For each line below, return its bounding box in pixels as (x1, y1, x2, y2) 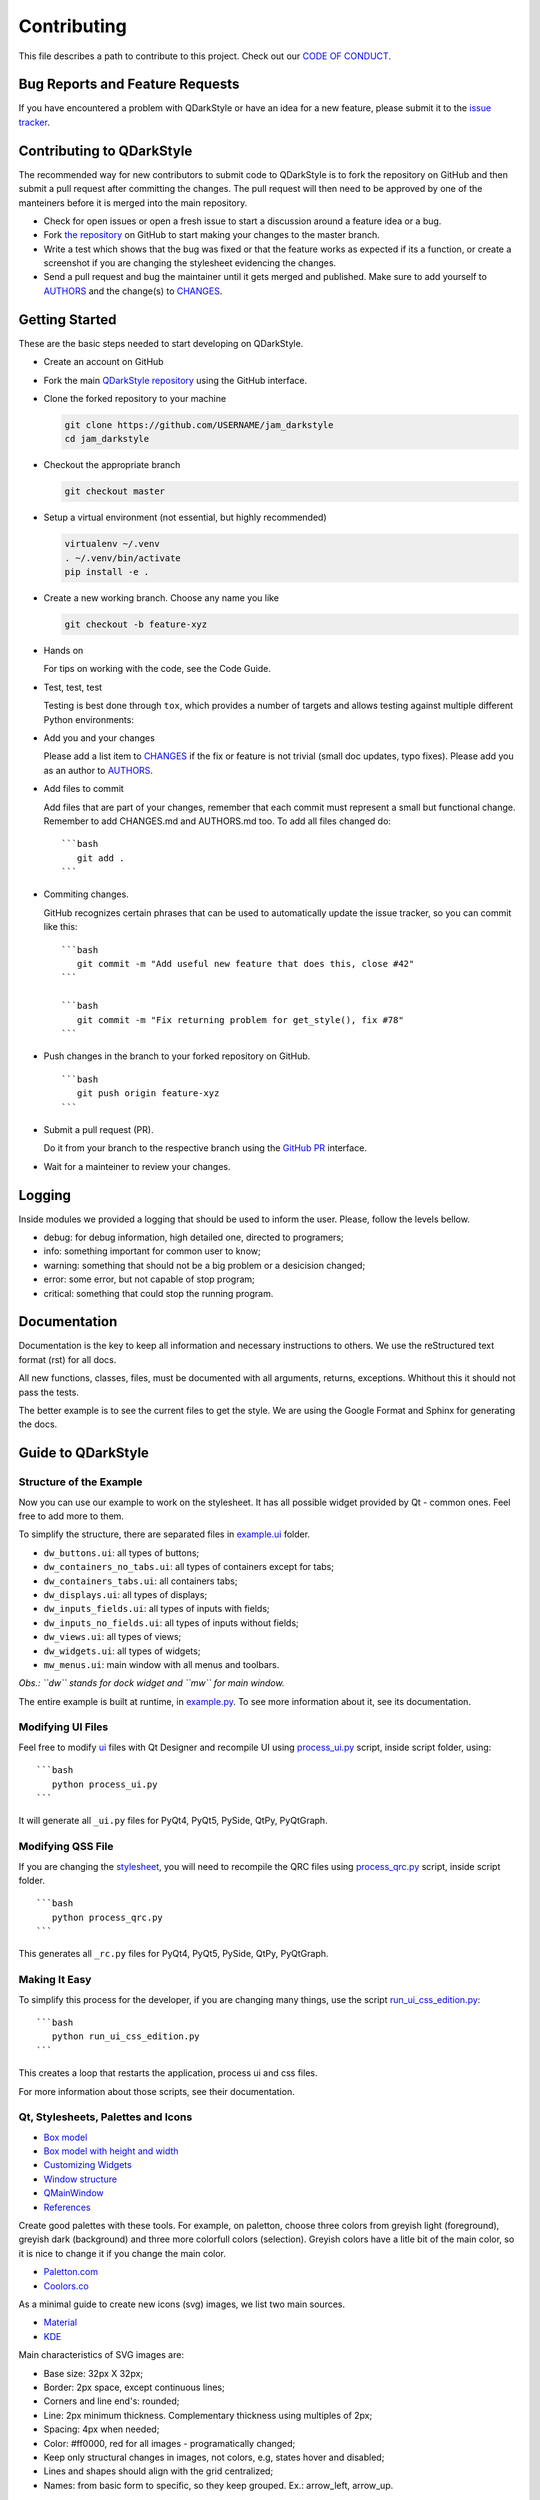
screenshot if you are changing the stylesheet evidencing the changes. (43, 257, 337, 269)
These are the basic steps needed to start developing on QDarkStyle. (18, 337, 304, 349)
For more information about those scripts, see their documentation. (18, 2085, 295, 2097)
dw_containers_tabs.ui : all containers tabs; (43, 1575, 238, 1587)
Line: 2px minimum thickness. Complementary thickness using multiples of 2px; (43, 2409, 373, 2421)
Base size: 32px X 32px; (43, 2367, 144, 2379)
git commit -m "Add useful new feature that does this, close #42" (76, 958, 415, 970)
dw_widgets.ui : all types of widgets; (43, 1645, 201, 1657)
